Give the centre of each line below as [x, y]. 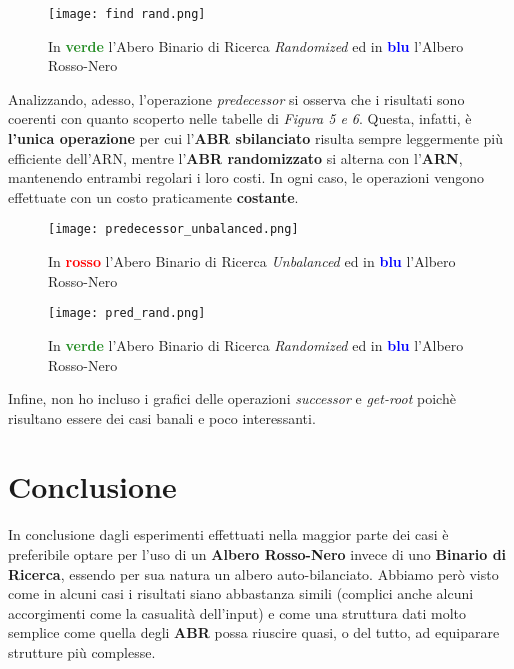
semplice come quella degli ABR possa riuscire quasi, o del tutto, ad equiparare [254, 632]
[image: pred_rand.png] [127, 313]
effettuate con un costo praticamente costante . [153, 196]
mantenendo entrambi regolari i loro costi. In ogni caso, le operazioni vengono [246, 177]
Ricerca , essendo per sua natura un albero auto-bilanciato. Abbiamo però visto [253, 573]
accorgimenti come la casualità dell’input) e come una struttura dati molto [237, 612]
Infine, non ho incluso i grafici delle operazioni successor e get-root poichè [232, 398]
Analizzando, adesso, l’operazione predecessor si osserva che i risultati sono [236, 98]
